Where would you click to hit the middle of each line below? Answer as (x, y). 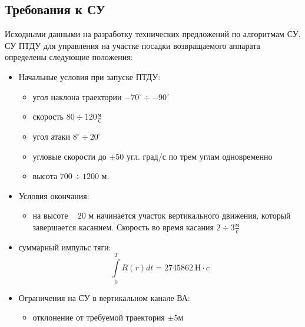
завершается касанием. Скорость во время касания (123, 227)
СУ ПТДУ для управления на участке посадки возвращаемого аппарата (132, 45)
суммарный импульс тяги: (65, 247)
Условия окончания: (54, 195)
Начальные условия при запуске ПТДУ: (89, 76)
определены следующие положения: (69, 57)
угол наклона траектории (77, 96)
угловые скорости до (69, 156)
